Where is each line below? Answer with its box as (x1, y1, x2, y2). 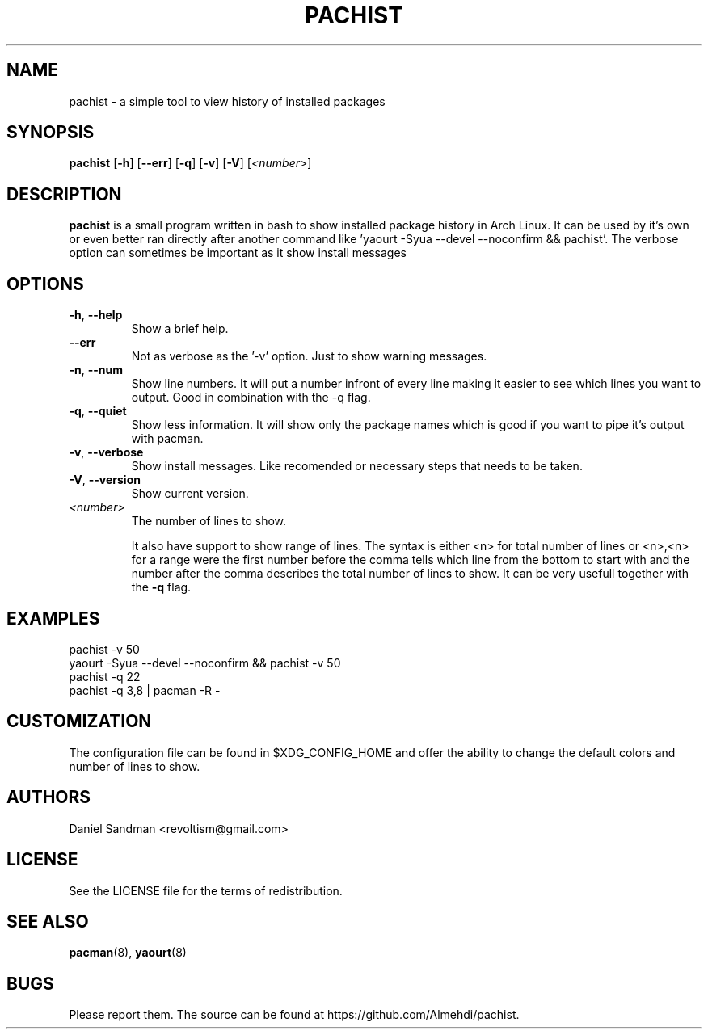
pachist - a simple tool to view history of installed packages (69, 94, 386, 108)
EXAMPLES (6, 608, 100, 629)
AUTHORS (6, 787, 91, 808)
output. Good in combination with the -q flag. (131, 390, 371, 405)
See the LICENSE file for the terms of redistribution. (69, 883, 343, 898)
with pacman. (131, 431, 204, 446)
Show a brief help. (131, 322, 229, 336)
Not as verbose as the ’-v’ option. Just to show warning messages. (131, 349, 487, 364)
